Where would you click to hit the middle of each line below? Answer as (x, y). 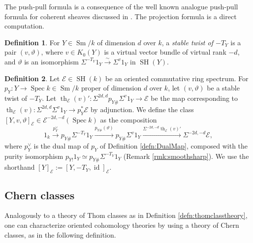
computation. (24, 26)
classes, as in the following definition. (60, 234)
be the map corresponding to (194, 98)
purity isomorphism (34, 156)
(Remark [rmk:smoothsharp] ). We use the (186, 156)
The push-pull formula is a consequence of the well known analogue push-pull (121, 6)
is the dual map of (61, 145)
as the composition (128, 119)
